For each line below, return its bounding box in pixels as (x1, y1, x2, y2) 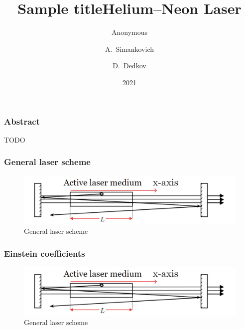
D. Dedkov (113, 60, 146, 71)
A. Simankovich (105, 43, 154, 54)
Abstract (4, 115, 40, 127)
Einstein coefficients (4, 247, 85, 259)
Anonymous (111, 27, 148, 37)
